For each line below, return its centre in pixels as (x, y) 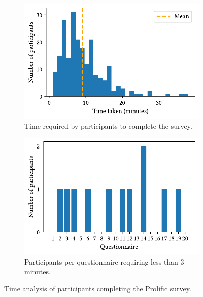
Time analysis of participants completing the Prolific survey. (98, 288)
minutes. (38, 271)
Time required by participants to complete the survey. (108, 125)
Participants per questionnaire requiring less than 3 (104, 261)
